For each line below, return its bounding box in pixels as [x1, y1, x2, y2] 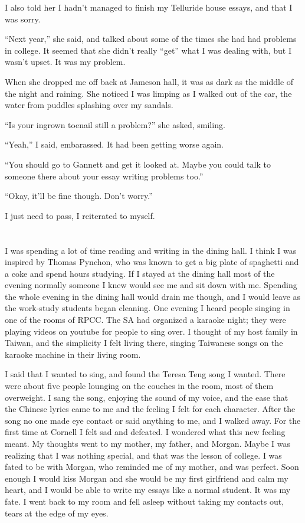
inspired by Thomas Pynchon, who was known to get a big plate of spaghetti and [5, 256, 299, 268]
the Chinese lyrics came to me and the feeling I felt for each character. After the [5, 403, 296, 415]
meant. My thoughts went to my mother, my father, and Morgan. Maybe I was [5, 437, 291, 449]
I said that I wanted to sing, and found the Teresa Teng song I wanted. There [5, 368, 286, 380]
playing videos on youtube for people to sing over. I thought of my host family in [5, 325, 298, 337]
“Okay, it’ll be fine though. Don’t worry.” [5, 189, 153, 202]
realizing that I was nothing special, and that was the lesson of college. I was [5, 449, 282, 461]
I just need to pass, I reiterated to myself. [5, 209, 155, 221]
